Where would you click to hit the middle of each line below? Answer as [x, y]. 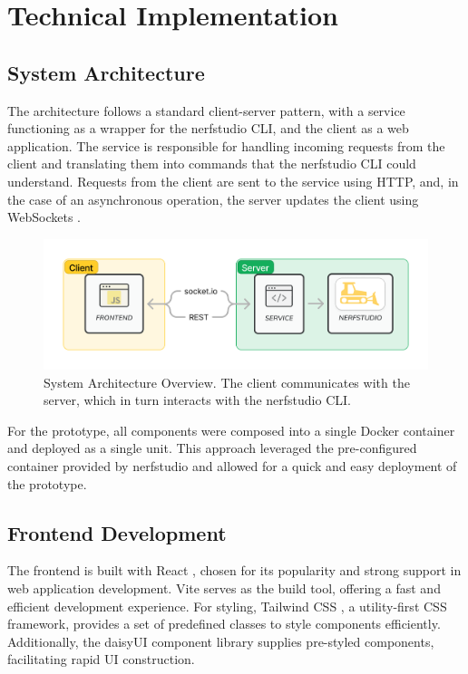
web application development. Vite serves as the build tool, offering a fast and [224, 587]
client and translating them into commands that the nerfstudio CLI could [212, 164]
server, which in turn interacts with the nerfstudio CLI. [197, 400]
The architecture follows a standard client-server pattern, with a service [206, 110]
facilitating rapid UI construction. [101, 659]
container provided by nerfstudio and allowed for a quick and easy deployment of [232, 465]
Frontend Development [117, 532]
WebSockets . [44, 217]
